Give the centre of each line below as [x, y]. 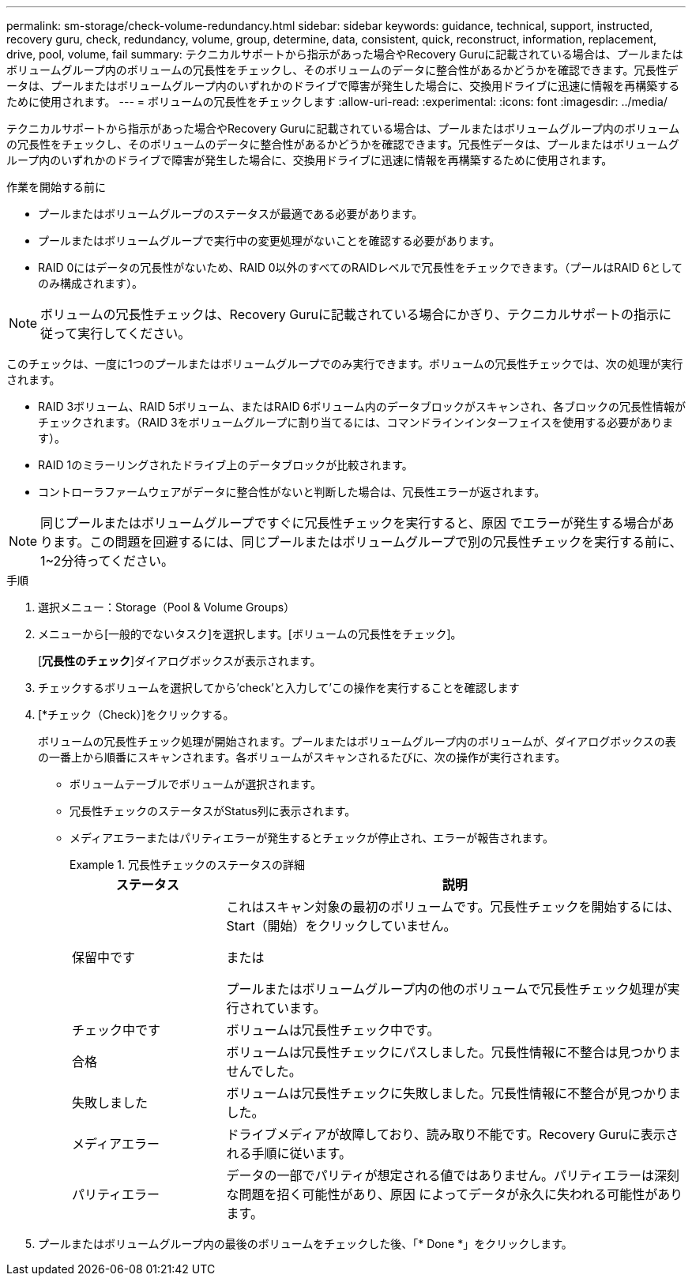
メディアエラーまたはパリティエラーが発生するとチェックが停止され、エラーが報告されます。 [312, 838]
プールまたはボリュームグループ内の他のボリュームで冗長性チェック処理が [447, 989]
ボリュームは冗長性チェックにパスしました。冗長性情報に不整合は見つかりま [454, 1052]
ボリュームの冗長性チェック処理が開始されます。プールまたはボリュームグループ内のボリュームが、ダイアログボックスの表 [357, 741]
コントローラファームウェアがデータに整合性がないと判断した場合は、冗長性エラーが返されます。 [292, 492]
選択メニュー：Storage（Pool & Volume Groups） [167, 607]
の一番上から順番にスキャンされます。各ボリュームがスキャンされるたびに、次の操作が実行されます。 [302, 757]
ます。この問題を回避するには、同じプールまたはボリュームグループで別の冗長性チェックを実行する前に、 [368, 542]
